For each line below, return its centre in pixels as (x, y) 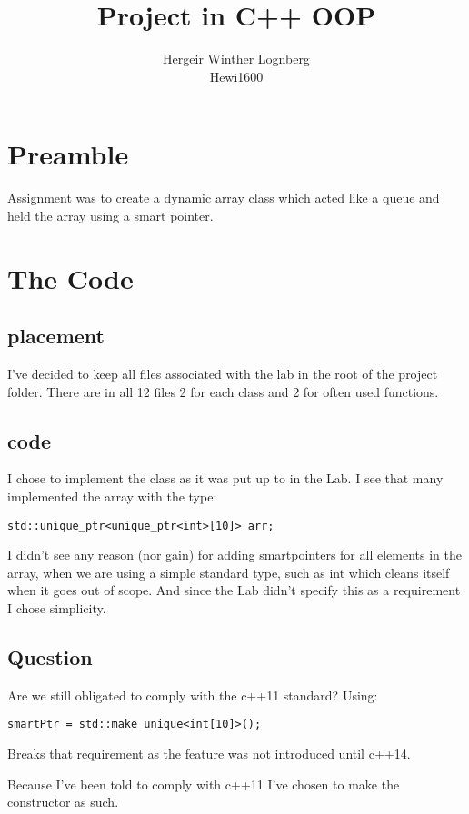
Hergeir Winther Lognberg (236, 59)
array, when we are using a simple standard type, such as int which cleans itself (229, 572)
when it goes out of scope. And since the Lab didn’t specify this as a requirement (234, 590)
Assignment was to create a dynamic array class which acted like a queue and (224, 198)
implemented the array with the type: (112, 496)
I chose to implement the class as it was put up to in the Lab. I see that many (225, 478)
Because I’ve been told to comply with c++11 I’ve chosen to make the (204, 784)
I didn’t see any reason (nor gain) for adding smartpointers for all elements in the (234, 555)
